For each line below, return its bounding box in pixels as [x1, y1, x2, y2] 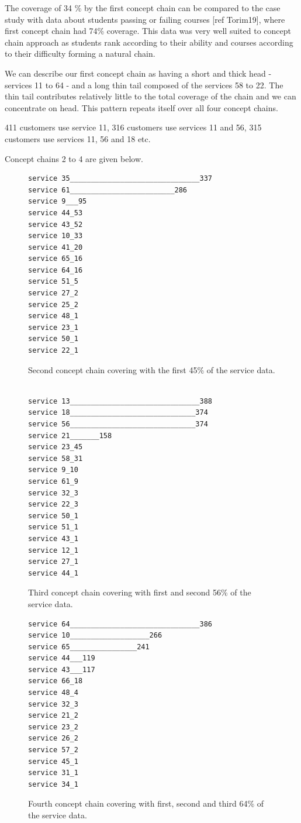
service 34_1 [28, 780, 78, 788]
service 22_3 [28, 500, 78, 509]
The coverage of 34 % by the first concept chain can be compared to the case [5, 2, 281, 13]
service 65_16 [28, 254, 83, 263]
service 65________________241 [28, 642, 150, 651]
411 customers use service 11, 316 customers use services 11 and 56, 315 [5, 121, 262, 133]
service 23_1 [28, 323, 78, 332]
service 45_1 [28, 757, 78, 766]
